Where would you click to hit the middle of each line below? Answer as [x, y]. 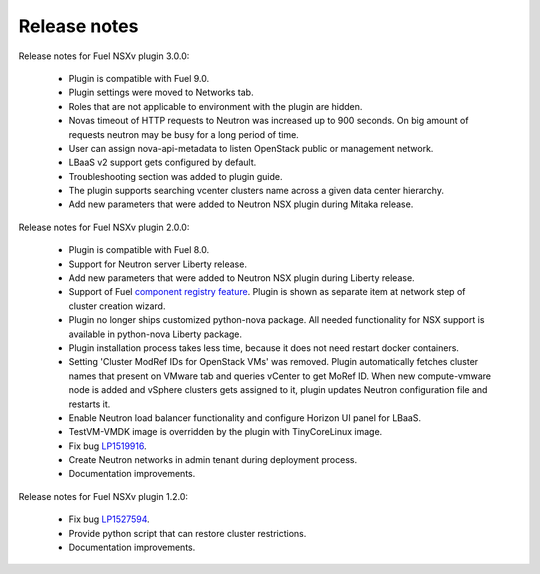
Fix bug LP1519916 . [107, 446]
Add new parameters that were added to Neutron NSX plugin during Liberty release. [241, 278]
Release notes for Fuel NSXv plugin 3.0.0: [104, 56]
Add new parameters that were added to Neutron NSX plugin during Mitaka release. [241, 204]
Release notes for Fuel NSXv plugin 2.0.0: [104, 227]
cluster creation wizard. [117, 306]
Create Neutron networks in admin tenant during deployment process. [213, 460]
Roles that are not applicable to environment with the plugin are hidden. [215, 106]
